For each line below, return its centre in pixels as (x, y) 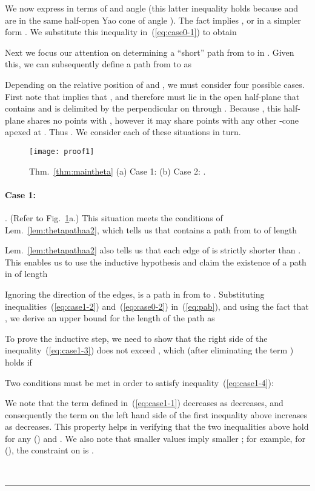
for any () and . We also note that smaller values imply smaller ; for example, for (155, 438)
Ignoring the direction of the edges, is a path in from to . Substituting (135, 294)
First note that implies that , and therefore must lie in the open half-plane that (152, 96)
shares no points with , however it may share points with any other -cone (163, 120)
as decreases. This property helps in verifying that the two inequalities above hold (157, 426)
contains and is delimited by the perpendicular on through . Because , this (143, 108)
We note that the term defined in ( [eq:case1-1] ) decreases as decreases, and (144, 403)
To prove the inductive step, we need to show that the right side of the (136, 338)
